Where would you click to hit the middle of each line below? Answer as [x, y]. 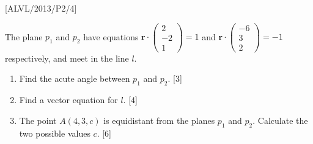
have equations [111, 36]
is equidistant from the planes [159, 120]
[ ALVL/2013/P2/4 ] [41, 8]
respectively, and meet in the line [67, 58]
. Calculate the [280, 120]
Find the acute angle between [75, 78]
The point [38, 120]
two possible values [55, 133]
